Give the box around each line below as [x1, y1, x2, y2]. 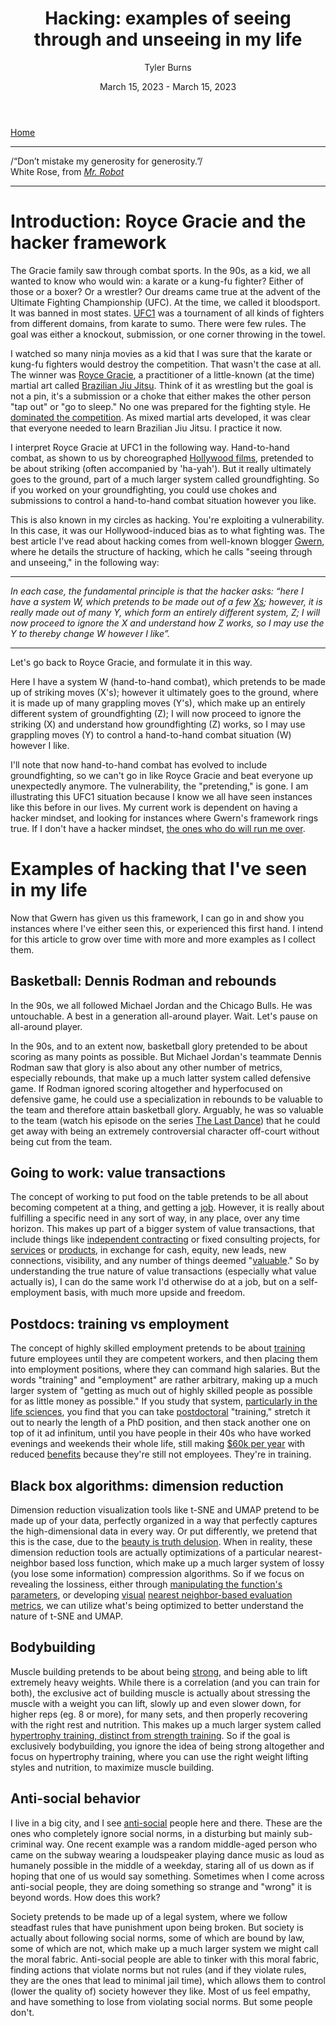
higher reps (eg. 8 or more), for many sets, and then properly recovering [10, 1708, 308, 1720]
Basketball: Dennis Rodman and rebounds [10, 973, 277, 990]
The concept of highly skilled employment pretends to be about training [10, 1342, 306, 1354]
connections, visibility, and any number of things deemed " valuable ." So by [10, 1255, 320, 1267]
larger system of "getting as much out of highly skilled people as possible [10, 1385, 313, 1397]
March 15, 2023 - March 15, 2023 [99, 80, 237, 92]
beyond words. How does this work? [10, 1891, 161, 1903]
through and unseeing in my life [33, 28, 303, 51]
